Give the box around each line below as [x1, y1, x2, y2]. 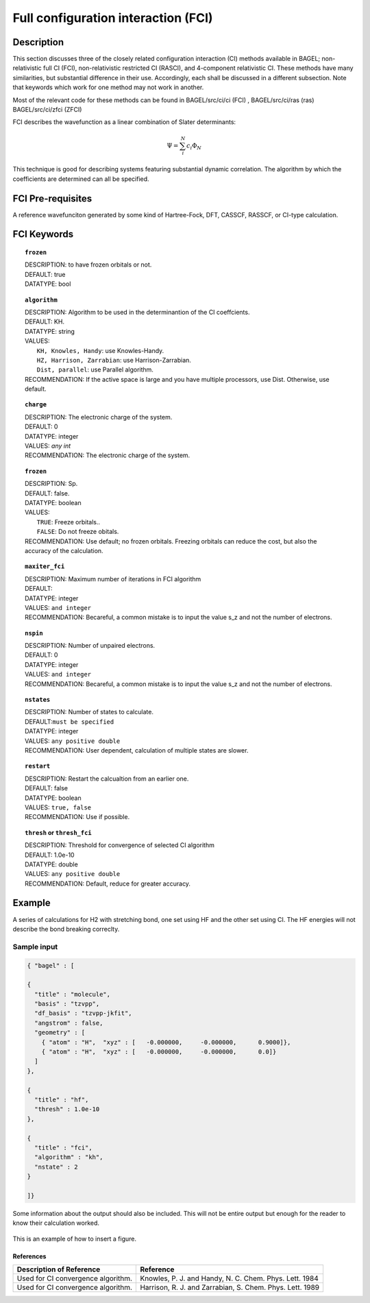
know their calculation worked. [12, 1219, 99, 1227]
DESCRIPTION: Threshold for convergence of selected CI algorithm [25, 841, 215, 849]
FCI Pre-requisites [12, 193, 92, 204]
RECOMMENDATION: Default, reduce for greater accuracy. [25, 879, 191, 888]
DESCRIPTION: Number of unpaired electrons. [25, 642, 156, 650]
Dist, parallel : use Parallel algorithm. [36, 365, 154, 374]
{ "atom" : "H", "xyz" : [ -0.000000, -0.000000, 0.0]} [41, 1048, 277, 1056]
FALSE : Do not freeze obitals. [36, 528, 119, 536]
